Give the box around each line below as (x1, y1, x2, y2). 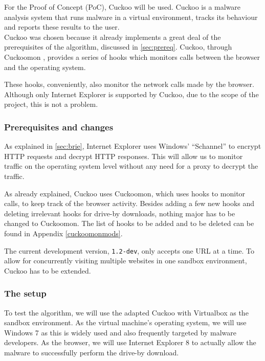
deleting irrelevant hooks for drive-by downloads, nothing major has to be (4, 208, 235, 218)
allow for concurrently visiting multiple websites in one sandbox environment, (4, 255, 247, 266)
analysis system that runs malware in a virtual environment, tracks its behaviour (4, 11, 258, 22)
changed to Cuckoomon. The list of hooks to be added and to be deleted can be (4, 218, 254, 229)
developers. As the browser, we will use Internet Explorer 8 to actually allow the (4, 337, 256, 348)
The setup (4, 287, 47, 300)
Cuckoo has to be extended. (4, 265, 91, 276)
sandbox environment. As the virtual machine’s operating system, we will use (4, 317, 247, 328)
